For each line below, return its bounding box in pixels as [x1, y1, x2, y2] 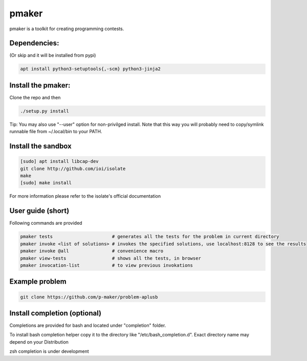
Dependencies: [9, 39, 59, 48]
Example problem [9, 277, 67, 286]
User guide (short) [9, 206, 70, 215]
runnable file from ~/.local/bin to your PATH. [9, 129, 102, 135]
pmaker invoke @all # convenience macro [20, 248, 164, 254]
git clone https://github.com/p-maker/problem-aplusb [20, 294, 158, 300]
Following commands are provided [9, 220, 82, 226]
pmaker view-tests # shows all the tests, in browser [20, 255, 202, 261]
